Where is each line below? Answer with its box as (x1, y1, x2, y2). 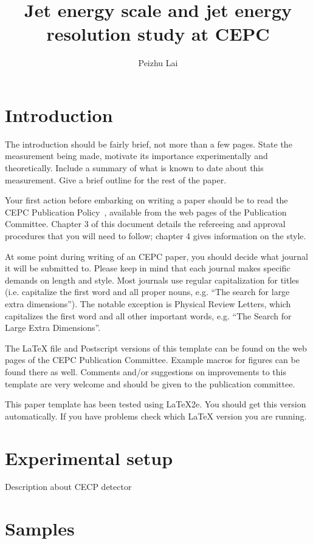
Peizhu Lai (138, 56, 178, 69)
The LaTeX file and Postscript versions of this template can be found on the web (5, 341, 307, 354)
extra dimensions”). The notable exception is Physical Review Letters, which (5, 297, 291, 310)
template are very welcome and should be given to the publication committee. (5, 377, 295, 390)
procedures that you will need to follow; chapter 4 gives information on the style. (5, 229, 306, 242)
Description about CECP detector (5, 480, 132, 493)
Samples (5, 516, 75, 541)
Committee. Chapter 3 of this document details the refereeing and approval (5, 217, 286, 230)
